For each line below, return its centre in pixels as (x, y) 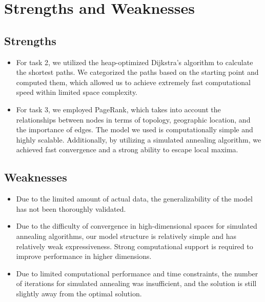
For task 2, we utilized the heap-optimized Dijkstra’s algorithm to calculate (135, 62)
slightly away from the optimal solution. (79, 293)
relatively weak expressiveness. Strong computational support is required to (135, 246)
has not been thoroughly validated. (71, 208)
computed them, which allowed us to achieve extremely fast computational (133, 82)
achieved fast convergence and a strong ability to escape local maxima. (127, 149)
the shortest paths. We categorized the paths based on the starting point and (137, 72)
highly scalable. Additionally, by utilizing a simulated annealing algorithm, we (139, 139)
